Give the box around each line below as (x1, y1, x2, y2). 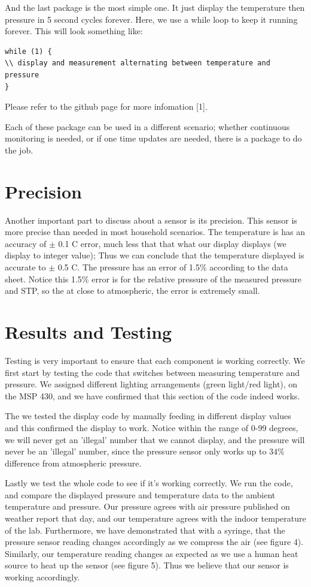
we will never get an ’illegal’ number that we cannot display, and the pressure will (5, 433, 305, 445)
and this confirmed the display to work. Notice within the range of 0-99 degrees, (5, 421, 298, 434)
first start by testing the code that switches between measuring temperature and (5, 366, 300, 378)
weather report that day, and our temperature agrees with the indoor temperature (5, 512, 306, 525)
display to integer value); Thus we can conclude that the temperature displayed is (5, 249, 304, 261)
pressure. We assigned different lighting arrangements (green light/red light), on (5, 378, 298, 390)
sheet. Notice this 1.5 (5, 272, 82, 285)
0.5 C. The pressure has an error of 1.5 (57, 261, 200, 273)
